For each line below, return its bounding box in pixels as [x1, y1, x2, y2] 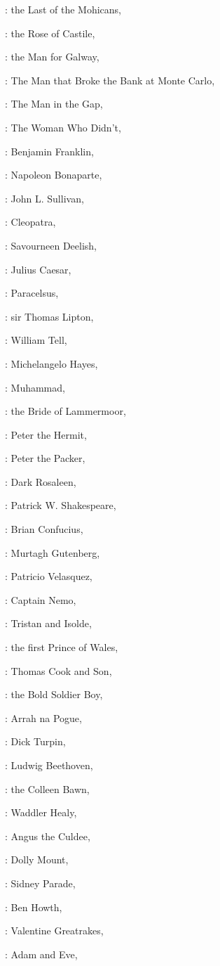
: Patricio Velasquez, [5, 569, 92, 584]
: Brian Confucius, [5, 522, 83, 536]
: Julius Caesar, [5, 262, 71, 276]
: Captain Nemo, [5, 592, 76, 607]
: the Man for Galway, [5, 49, 99, 64]
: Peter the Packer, [5, 451, 85, 465]
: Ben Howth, [5, 899, 62, 914]
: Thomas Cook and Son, [5, 663, 112, 678]
